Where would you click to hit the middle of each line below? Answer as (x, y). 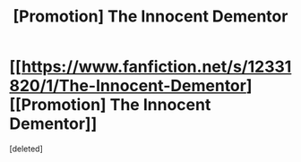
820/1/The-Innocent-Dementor (128, 86)
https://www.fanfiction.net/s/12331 (156, 67)
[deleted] (26, 149)
